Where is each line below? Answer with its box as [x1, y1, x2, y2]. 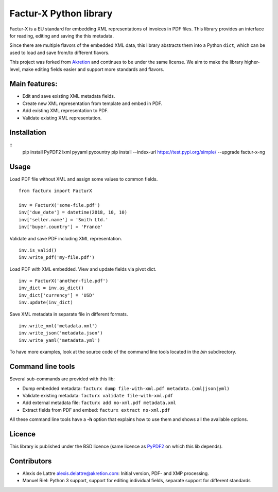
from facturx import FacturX [19, 188, 92, 194]
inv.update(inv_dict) [19, 300, 73, 306]
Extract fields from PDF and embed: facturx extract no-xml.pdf [22, 407, 170, 413]
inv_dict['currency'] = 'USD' [19, 292, 95, 298]
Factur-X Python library [9, 8, 113, 19]
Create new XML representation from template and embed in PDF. [22, 100, 163, 107]
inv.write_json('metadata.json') [19, 330, 103, 336]
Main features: [9, 80, 58, 89]
